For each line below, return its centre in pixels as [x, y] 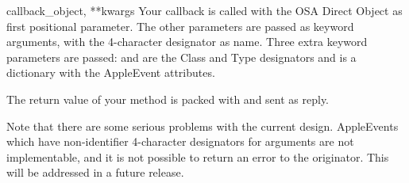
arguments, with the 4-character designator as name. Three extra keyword [187, 42]
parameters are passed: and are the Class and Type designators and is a [181, 57]
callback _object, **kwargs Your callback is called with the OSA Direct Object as [204, 10]
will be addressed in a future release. [95, 172]
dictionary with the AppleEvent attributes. [111, 72]
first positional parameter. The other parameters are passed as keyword [180, 26]
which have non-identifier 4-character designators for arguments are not [180, 141]
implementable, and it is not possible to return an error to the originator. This [198, 156]
